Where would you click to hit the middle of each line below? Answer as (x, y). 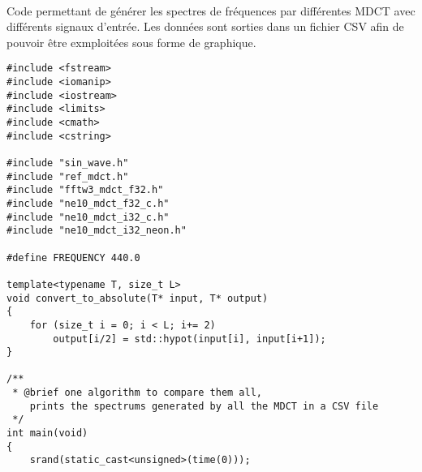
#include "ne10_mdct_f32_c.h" (88, 203)
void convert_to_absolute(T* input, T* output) (138, 298)
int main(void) (47, 433)
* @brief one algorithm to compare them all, (137, 393)
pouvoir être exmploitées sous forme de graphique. (131, 42)
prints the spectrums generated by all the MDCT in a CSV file (204, 406)
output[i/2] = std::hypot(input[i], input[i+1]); (189, 339)
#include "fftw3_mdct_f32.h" (85, 190)
